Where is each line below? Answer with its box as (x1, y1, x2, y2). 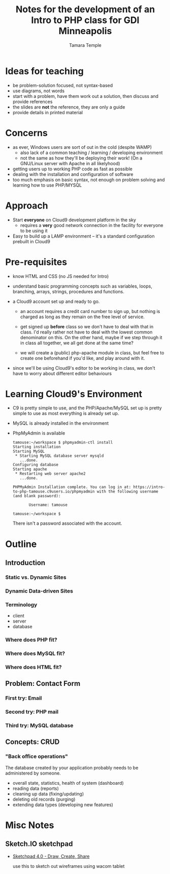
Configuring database (12, 462, 58, 468)
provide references (12, 98, 53, 105)
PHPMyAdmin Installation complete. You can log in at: (12, 484, 131, 490)
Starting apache (12, 467, 47, 472)
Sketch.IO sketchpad (5, 840, 73, 849)
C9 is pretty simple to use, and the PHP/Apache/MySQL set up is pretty (12, 405, 162, 411)
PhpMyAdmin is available (12, 430, 65, 436)
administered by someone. (5, 770, 61, 776)
